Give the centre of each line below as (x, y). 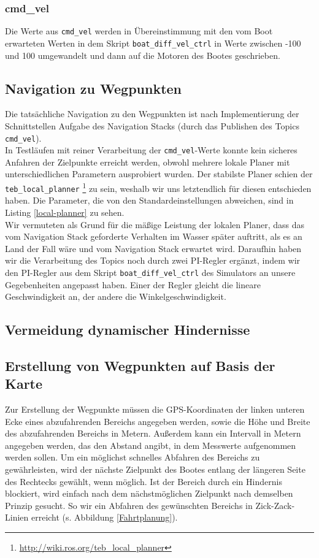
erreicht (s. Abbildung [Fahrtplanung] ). (104, 517)
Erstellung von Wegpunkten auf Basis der (140, 365)
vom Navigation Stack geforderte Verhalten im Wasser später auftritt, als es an (154, 236)
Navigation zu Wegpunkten (94, 88)
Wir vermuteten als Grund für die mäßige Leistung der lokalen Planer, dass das (155, 224)
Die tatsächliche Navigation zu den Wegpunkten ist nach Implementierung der (152, 114)
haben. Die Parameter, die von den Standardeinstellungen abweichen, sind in (149, 200)
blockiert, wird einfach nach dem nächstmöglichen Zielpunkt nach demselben (149, 493)
